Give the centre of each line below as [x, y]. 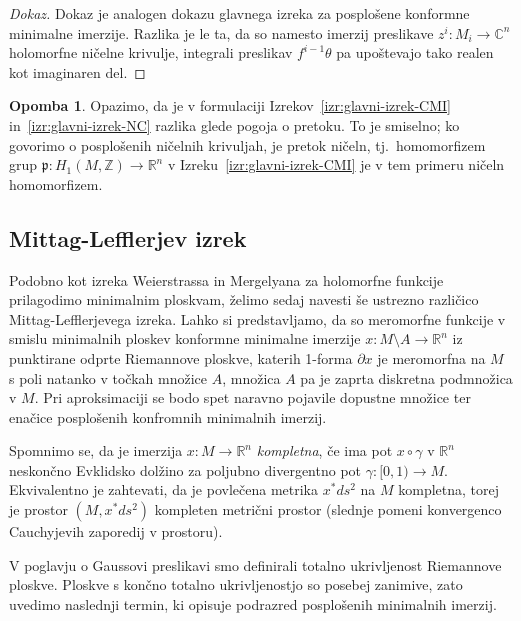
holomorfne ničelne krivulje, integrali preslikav [151, 52]
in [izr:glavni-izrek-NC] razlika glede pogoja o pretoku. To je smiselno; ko [234, 124]
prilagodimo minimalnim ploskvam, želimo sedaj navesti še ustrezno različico [244, 299]
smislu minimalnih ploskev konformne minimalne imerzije [185, 338]
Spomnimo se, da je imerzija [96, 450]
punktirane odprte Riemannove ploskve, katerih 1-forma [181, 357]
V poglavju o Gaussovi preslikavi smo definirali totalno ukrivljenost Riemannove [255, 564]
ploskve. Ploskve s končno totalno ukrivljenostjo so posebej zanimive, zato [236, 584]
